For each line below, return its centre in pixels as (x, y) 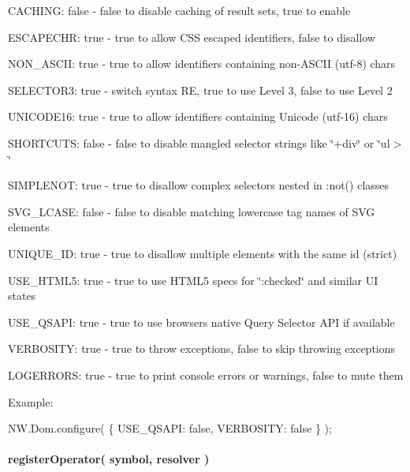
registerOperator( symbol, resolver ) (109, 459)
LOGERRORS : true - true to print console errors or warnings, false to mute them (206, 375)
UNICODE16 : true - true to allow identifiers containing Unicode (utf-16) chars (198, 116)
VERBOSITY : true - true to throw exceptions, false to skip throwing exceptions (202, 348)
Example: (31, 401)
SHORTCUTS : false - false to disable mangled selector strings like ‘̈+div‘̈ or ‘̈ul (199, 142)
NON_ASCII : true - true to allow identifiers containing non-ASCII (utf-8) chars (202, 64)
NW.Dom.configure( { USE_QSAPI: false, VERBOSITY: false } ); (170, 428)
